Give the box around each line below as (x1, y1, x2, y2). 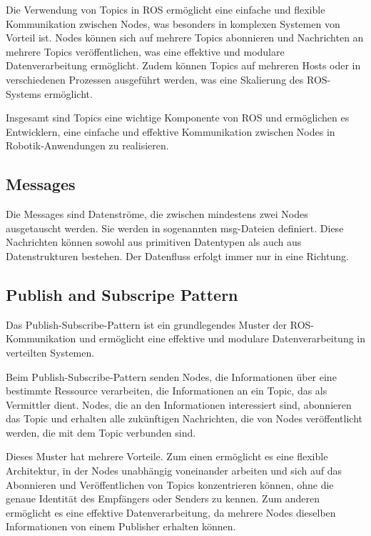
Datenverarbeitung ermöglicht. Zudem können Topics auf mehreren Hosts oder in (6, 58, 361, 73)
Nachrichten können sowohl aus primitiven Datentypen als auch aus (6, 234, 302, 249)
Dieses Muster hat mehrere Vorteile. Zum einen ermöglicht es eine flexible (6, 449, 328, 464)
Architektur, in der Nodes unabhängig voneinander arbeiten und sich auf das (6, 463, 342, 478)
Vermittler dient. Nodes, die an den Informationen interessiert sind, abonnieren (6, 397, 352, 412)
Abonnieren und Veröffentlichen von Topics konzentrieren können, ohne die (6, 477, 334, 492)
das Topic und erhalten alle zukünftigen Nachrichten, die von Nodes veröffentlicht (6, 411, 363, 426)
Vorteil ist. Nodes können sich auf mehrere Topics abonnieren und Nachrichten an (6, 30, 364, 45)
